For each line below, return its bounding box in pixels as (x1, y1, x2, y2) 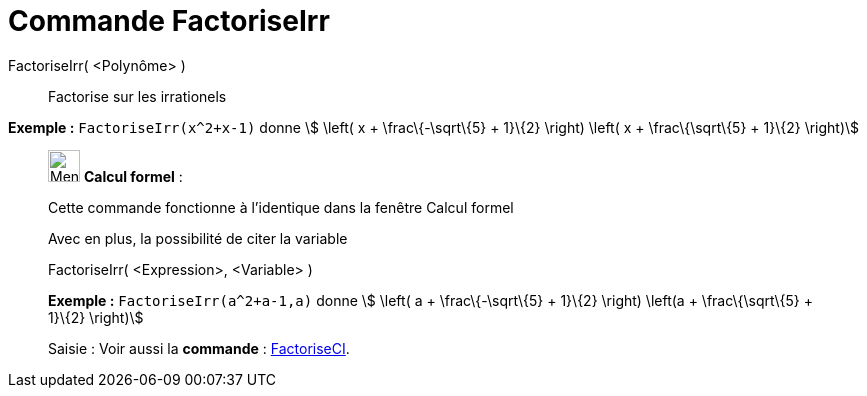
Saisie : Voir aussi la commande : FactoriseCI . (48, 339, 350, 357)
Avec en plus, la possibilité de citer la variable (48, 229, 348, 247)
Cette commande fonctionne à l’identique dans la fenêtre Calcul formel (48, 198, 514, 216)
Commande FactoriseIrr (8, 4, 330, 38)
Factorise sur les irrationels (48, 87, 227, 105)
